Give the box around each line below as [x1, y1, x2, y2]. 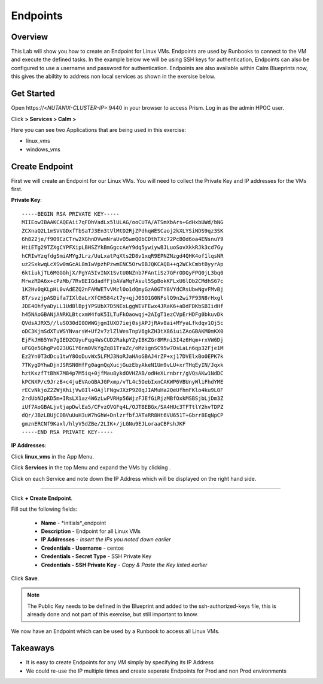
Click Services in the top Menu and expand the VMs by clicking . [11, 464, 171, 471]
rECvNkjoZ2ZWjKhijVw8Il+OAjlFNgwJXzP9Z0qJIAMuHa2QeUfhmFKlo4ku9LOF [22, 387, 224, 393]
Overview [11, 32, 48, 42]
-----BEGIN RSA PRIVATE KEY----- [22, 210, 120, 217]
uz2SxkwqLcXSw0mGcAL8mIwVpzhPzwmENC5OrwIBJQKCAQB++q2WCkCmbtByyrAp [22, 261, 224, 268]
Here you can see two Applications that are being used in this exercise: [11, 126, 187, 133]
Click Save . [11, 575, 39, 582]
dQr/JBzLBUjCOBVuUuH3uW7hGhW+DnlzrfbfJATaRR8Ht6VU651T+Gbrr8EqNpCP [22, 412, 224, 419]
